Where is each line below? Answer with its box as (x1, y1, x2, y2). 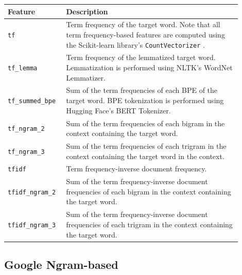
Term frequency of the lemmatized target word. (66, 52, 216, 63)
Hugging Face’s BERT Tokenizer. (66, 105, 171, 115)
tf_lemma (8, 65, 38, 72)
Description (66, 6, 108, 16)
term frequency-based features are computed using (66, 29, 225, 40)
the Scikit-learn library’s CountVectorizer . (66, 39, 205, 50)
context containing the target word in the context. (66, 150, 224, 161)
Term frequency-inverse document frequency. (66, 163, 207, 174)
